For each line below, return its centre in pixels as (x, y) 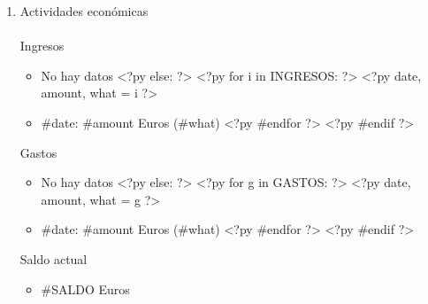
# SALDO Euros (85, 288)
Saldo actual (53, 258)
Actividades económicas (84, 11)
